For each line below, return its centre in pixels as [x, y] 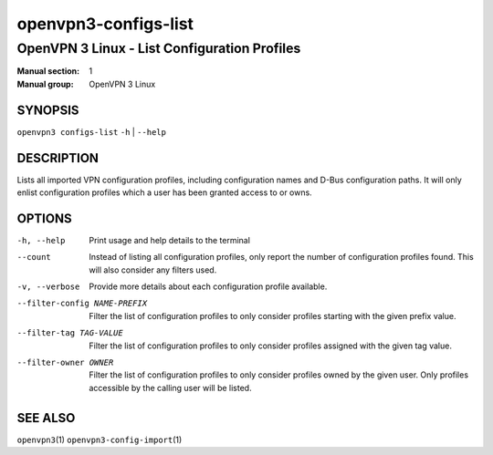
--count [34, 257]
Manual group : [45, 84]
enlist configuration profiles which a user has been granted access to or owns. [164, 192]
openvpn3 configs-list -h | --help [91, 131]
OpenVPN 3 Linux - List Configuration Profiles [159, 48]
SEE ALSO [46, 418]
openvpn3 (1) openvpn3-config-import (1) [100, 439]
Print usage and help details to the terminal [170, 240]
